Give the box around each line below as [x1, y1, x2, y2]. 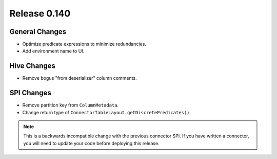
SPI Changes [9, 89, 51, 97]
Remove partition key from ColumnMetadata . [22, 102, 119, 108]
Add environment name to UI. [22, 48, 85, 54]
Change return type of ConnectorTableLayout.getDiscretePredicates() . [22, 109, 191, 115]
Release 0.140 [9, 8, 71, 19]
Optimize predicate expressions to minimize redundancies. [22, 41, 146, 47]
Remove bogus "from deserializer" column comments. [22, 75, 137, 81]
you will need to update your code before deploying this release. [23, 140, 160, 146]
